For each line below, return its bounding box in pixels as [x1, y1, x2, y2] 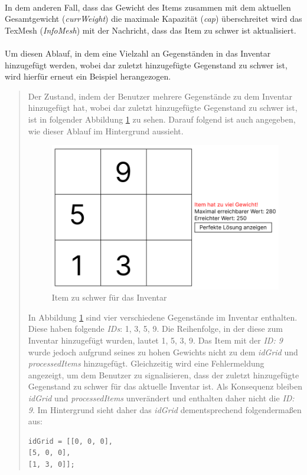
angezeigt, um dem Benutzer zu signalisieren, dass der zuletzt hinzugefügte [28, 368, 299, 381]
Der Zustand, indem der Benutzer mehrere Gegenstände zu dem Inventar [28, 90, 293, 102]
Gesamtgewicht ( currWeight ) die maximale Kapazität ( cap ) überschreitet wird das [5, 12, 302, 25]
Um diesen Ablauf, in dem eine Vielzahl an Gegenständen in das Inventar [5, 47, 271, 59]
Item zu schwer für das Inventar [51, 291, 167, 304]
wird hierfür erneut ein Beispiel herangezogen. [5, 70, 171, 83]
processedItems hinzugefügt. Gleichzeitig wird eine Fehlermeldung [28, 357, 264, 370]
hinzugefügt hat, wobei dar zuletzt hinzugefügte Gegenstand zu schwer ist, [28, 101, 298, 114]
